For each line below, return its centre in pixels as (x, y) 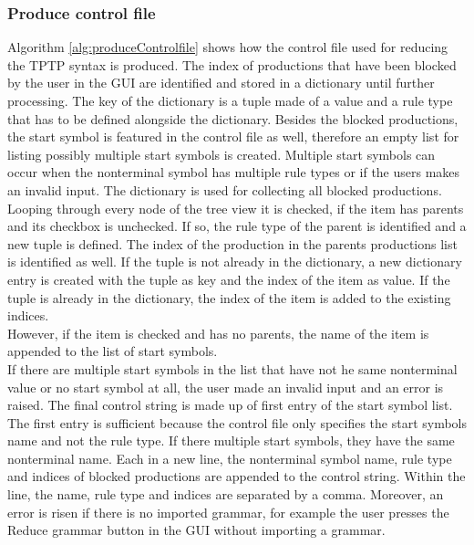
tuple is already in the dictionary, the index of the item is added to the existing (229, 297)
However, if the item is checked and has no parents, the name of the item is (218, 333)
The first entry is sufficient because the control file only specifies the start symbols (237, 422)
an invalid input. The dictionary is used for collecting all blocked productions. (225, 189)
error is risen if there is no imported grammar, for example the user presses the (228, 512)
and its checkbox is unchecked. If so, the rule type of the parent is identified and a (237, 226)
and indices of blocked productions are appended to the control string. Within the (237, 476)
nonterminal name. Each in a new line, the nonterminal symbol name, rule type (230, 458)
